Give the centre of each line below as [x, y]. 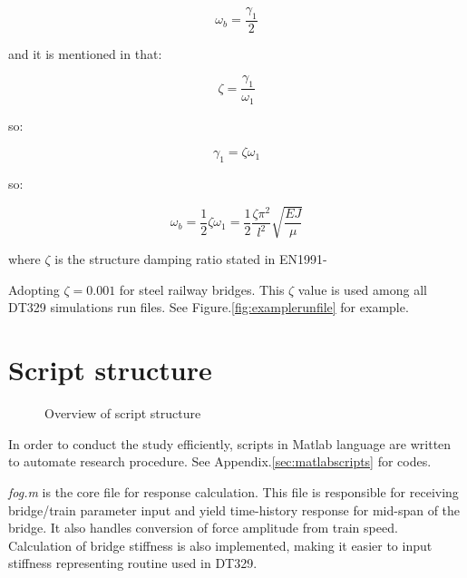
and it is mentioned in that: [85, 53]
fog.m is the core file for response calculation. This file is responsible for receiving [233, 491]
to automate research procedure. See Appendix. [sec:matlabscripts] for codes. [220, 461]
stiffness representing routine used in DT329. [133, 563]
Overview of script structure [123, 413]
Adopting [34, 289]
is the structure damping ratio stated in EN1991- [191, 259]
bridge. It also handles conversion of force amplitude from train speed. [203, 528]
